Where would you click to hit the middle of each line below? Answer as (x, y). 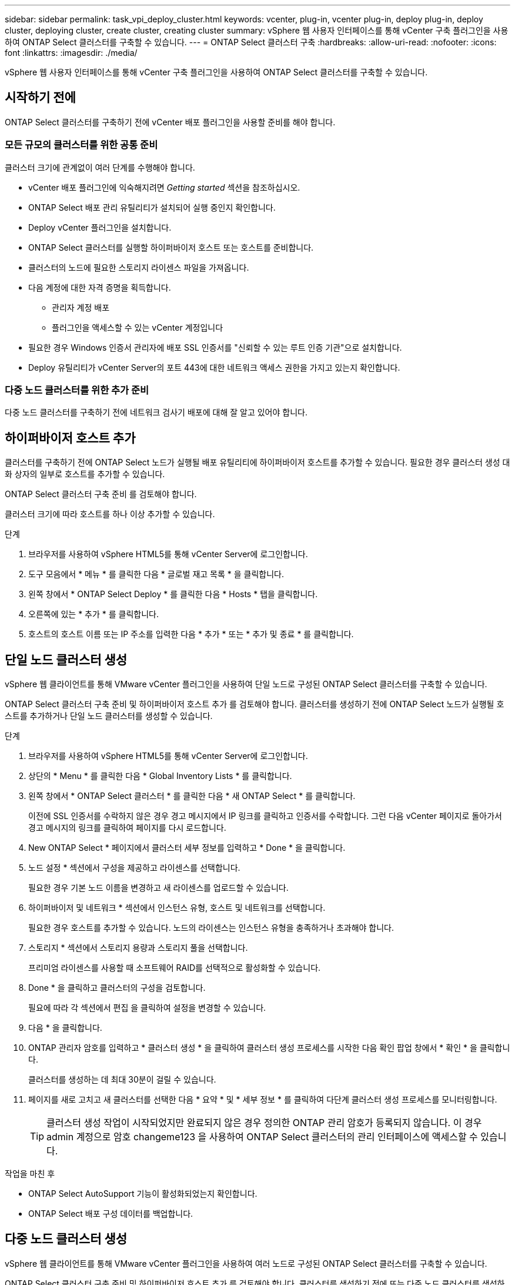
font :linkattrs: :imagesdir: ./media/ (71, 53)
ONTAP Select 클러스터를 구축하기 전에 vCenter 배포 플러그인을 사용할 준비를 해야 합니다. (170, 122)
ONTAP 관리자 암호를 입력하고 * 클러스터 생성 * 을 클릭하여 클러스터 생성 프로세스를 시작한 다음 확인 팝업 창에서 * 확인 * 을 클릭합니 (269, 1048)
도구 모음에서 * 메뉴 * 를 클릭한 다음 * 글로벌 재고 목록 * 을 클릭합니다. (156, 574)
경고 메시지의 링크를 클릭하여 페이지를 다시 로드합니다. (127, 828)
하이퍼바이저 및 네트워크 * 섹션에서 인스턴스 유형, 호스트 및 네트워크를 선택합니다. (177, 908)
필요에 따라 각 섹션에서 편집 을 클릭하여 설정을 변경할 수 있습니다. (147, 1008)
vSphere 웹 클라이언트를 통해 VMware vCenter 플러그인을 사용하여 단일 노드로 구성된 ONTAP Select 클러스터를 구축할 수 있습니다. (246, 684)
